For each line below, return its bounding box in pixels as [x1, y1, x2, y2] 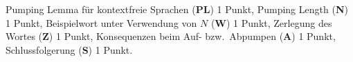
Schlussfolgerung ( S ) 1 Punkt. [6, 42, 133, 56]
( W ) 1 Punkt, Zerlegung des [210, 15, 332, 30]
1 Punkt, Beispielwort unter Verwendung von [6, 15, 197, 30]
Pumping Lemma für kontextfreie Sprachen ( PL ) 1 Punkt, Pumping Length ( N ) [6, 2, 348, 16]
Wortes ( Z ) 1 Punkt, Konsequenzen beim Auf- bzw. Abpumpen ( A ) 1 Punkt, [6, 29, 336, 43]
